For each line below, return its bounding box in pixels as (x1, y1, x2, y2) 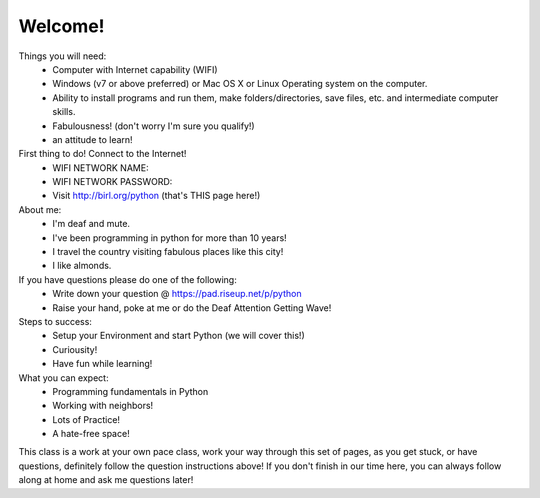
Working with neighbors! (52, 400, 154, 412)
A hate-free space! (52, 428, 130, 440)
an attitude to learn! (52, 133, 134, 145)
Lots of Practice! (52, 413, 120, 425)
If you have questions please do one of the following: (18, 273, 237, 285)
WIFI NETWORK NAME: (52, 161, 149, 174)
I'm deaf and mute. (52, 218, 130, 230)
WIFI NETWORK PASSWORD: (52, 176, 173, 188)
